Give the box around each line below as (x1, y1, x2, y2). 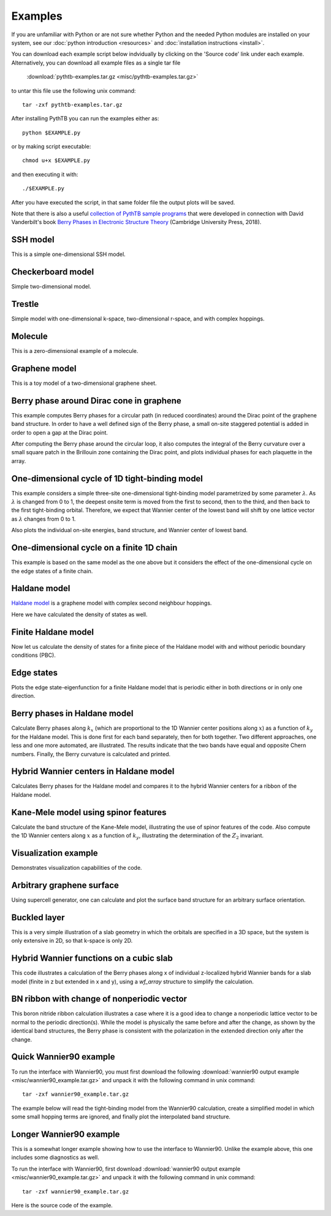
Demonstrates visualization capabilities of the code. (11, 864, 142, 872)
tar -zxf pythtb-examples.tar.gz (22, 101, 123, 108)
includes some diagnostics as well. (11, 1154, 99, 1161)
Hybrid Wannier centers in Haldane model (11, 766, 175, 776)
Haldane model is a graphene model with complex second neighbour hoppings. (11, 599, 212, 607)
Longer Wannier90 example (11, 1129, 120, 1139)
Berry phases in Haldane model (11, 708, 134, 719)
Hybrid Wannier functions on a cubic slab (11, 953, 173, 964)
